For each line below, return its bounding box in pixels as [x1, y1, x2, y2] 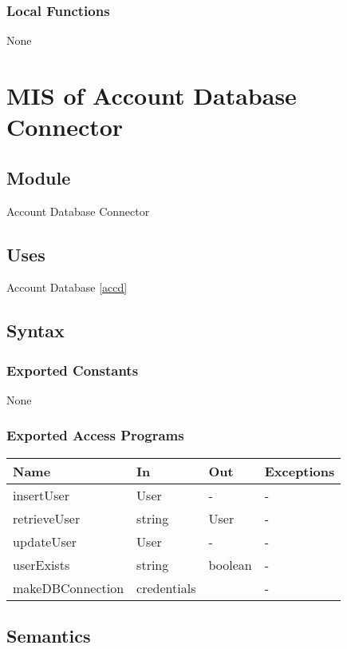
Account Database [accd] [6, 279, 128, 296]
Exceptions [264, 461, 335, 480]
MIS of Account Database [6, 79, 297, 111]
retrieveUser [13, 508, 81, 528]
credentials [136, 578, 196, 597]
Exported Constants [6, 360, 139, 380]
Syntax [6, 318, 65, 343]
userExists [13, 555, 70, 574]
